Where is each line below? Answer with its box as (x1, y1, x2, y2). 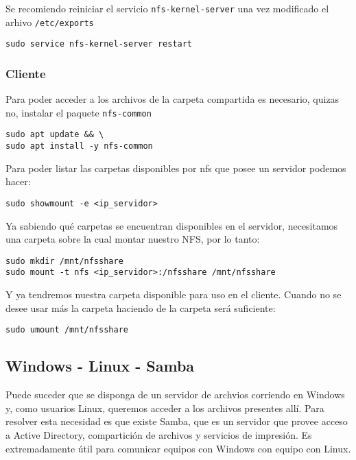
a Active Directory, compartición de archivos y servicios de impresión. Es (5, 427, 312, 441)
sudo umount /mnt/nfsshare (5, 325, 128, 335)
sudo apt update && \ (5, 130, 104, 140)
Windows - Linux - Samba (5, 355, 195, 376)
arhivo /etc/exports (5, 14, 94, 29)
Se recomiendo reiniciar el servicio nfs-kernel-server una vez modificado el (5, 1, 329, 15)
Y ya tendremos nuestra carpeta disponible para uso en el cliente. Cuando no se (5, 287, 342, 302)
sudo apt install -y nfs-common (5, 141, 153, 152)
